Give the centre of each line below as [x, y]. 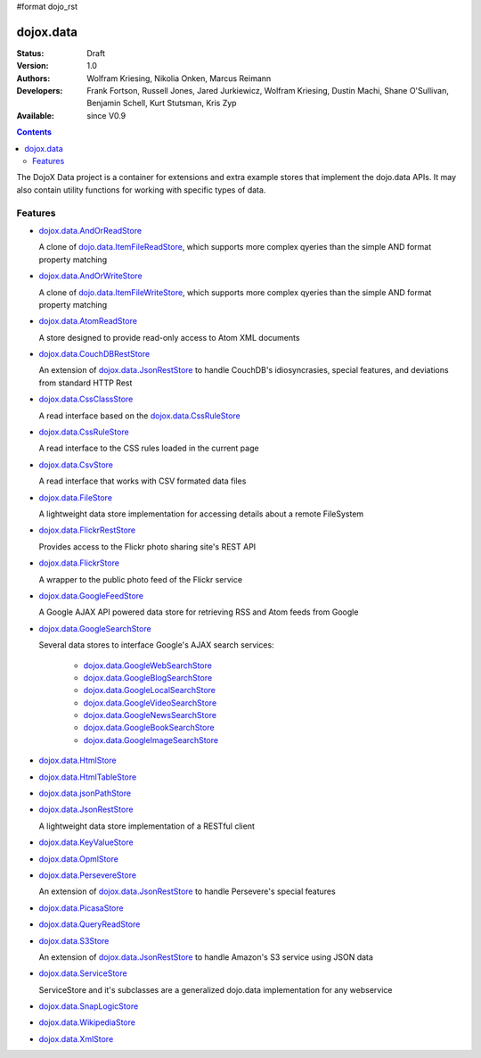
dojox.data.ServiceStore [83, 973]
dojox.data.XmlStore [76, 1038]
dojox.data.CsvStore [76, 465]
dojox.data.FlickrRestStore [87, 530]
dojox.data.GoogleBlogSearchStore [148, 677]
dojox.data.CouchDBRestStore [94, 354]
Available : [36, 115]
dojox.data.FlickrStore [79, 563]
